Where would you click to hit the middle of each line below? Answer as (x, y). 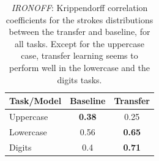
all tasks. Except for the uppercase (79, 43)
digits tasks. (79, 79)
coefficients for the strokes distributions (79, 19)
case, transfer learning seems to (79, 55)
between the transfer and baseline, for (79, 32)
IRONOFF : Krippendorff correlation (79, 7)
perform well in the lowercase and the (80, 67)
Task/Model (35, 101)
